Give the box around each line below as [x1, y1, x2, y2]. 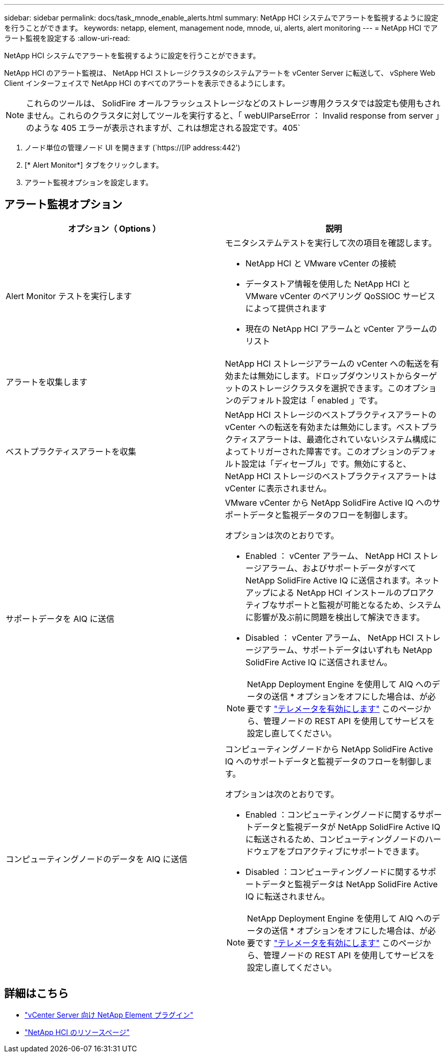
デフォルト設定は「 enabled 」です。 [241, 395, 383, 406]
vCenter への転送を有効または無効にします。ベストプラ [225, 421, 438, 432]
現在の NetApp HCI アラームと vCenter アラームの [245, 323, 437, 334]
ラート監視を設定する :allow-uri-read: [4, 34, 130, 42]
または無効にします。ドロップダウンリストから [233, 370, 413, 381]
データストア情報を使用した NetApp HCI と [245, 278, 411, 289]
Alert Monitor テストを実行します [6, 290, 132, 301]
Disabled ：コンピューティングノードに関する [245, 866, 420, 877]
